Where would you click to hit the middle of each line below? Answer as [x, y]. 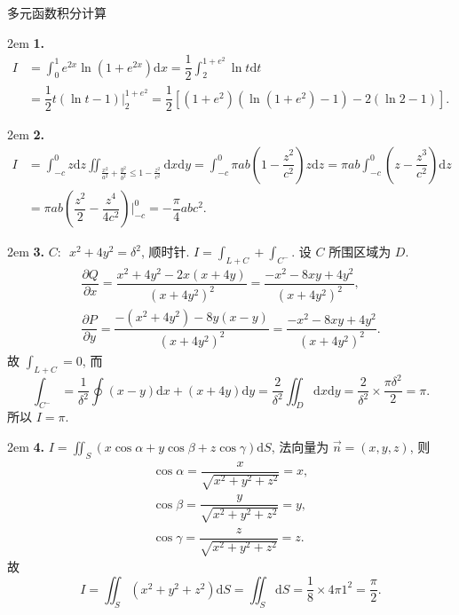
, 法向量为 [300, 446]
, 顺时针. [165, 252]
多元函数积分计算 [57, 12]
